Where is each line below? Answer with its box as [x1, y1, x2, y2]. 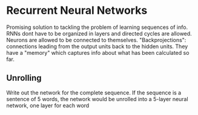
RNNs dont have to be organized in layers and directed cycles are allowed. [6, 30, 192, 37]
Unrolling [6, 73, 42, 83]
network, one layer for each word [6, 102, 90, 109]
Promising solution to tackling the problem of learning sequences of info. [6, 23, 188, 31]
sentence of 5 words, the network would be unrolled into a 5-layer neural [6, 95, 189, 102]
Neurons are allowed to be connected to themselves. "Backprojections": [6, 36, 186, 43]
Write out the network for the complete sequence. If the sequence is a [6, 89, 182, 96]
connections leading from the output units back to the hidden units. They [6, 43, 188, 50]
